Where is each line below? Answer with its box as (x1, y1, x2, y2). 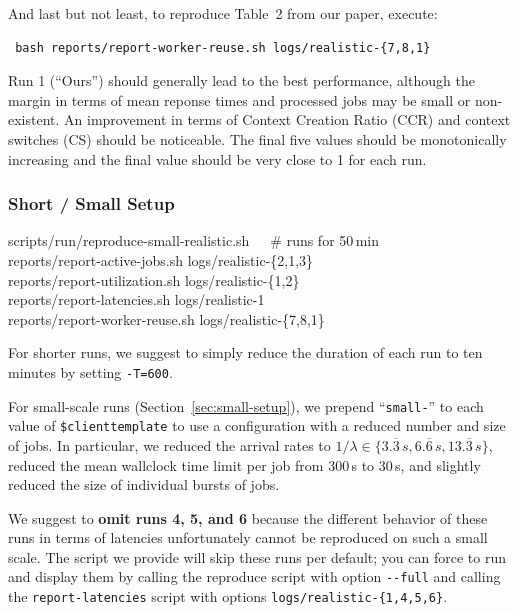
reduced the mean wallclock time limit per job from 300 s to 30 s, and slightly (8, 454, 481, 475)
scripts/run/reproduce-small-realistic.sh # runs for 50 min (8, 230, 379, 251)
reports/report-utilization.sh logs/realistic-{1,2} (8, 269, 300, 290)
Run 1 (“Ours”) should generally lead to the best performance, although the (8, 70, 475, 91)
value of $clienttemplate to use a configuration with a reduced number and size (8, 415, 506, 436)
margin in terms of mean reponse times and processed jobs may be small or (8, 89, 471, 110)
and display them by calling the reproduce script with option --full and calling (8, 566, 501, 587)
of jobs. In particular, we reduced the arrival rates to (8, 434, 331, 455)
